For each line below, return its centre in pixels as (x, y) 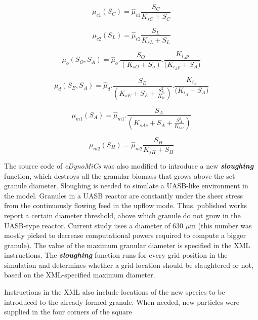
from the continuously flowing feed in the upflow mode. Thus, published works (125, 205)
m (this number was (221, 225)
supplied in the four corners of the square (68, 312)
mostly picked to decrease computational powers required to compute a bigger (125, 235)
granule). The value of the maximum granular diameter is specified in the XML (127, 245)
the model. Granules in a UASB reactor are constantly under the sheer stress (123, 195)
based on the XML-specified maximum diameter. (80, 275)
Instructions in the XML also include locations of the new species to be (115, 292)
